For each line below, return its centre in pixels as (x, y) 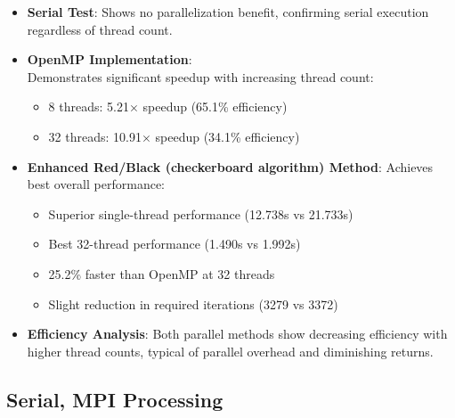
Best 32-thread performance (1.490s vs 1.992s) (175, 244)
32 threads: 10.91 (95, 136)
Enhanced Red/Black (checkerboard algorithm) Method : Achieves (230, 166)
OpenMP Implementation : (110, 59)
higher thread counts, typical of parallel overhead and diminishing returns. (230, 351)
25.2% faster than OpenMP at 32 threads (162, 273)
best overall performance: (96, 184)
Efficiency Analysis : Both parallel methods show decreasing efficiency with (237, 334)
